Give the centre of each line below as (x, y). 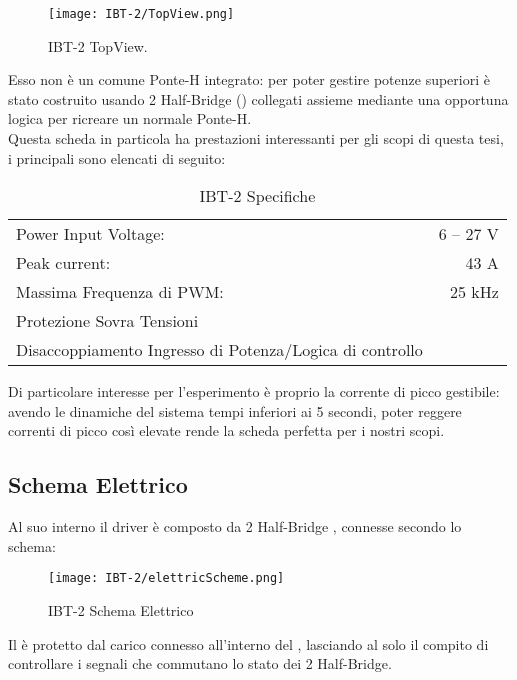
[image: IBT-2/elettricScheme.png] (166, 578)
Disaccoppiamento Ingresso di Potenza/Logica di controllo (219, 350)
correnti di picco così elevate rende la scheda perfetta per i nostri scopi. (226, 430)
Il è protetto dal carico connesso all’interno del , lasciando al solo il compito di (248, 643)
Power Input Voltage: (90, 234)
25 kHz (474, 292)
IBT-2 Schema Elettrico (121, 610)
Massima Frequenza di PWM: (120, 292)
